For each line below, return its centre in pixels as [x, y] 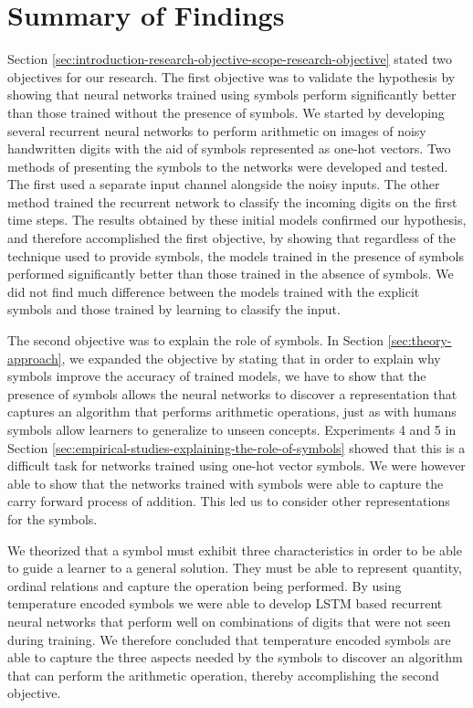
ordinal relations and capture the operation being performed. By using [205, 585]
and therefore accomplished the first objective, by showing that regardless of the [231, 238]
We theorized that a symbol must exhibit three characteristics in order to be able [235, 549]
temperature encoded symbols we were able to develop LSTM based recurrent [225, 603]
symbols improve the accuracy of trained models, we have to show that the [217, 376]
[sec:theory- [420, 340]
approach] [35, 358]
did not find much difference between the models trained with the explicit [214, 291]
